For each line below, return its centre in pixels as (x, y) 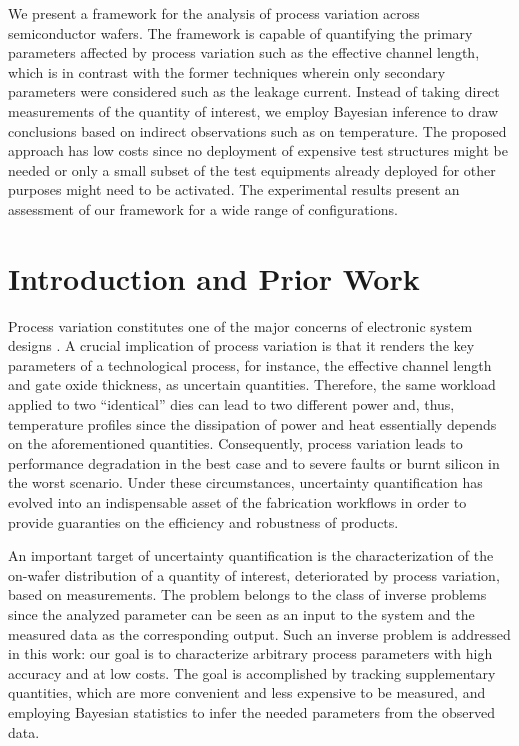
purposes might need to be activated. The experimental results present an (234, 189)
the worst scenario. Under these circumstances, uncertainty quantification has (245, 482)
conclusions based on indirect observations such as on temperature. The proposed (257, 130)
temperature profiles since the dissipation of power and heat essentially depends (252, 423)
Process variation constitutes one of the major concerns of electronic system (240, 325)
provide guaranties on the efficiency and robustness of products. (203, 521)
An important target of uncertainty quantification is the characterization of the (251, 555)
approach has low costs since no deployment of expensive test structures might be (258, 150)
